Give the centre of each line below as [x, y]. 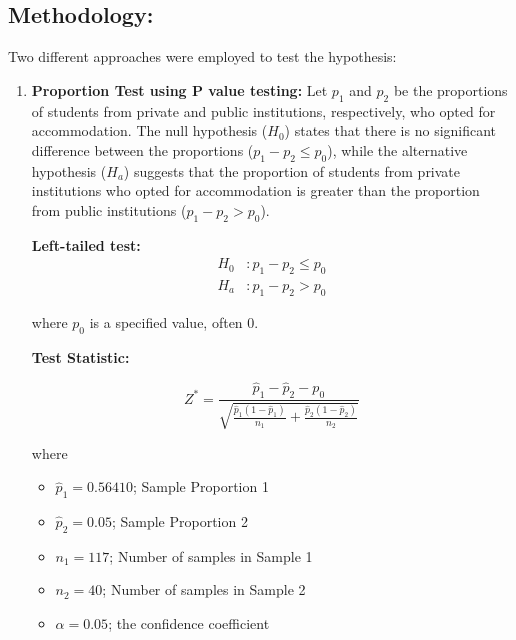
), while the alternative [397, 149]
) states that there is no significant [390, 130]
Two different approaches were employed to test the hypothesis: [202, 56]
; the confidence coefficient [189, 623]
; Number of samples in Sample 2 [204, 589]
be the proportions [450, 89]
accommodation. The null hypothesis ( [149, 130]
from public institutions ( [109, 209]
